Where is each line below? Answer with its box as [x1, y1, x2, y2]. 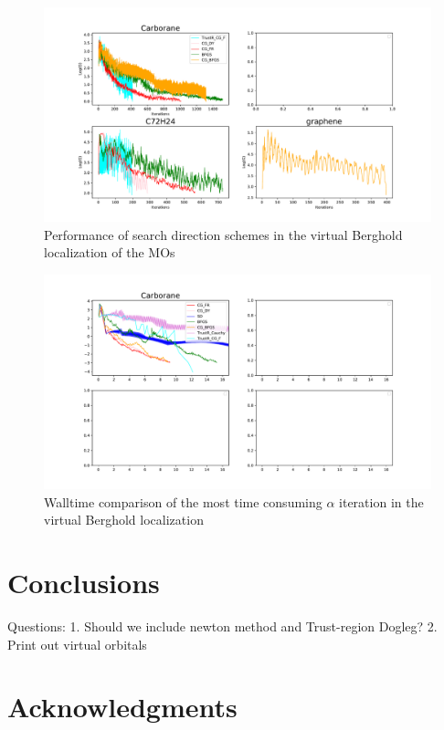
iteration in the [339, 492, 424, 511]
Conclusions [7, 564, 160, 601]
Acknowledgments [7, 688, 238, 725]
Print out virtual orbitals [7, 634, 147, 653]
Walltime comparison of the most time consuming [44, 492, 322, 511]
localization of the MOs [44, 243, 175, 262]
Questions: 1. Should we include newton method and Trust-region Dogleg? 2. [7, 617, 438, 636]
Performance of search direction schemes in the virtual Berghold [44, 224, 403, 244]
